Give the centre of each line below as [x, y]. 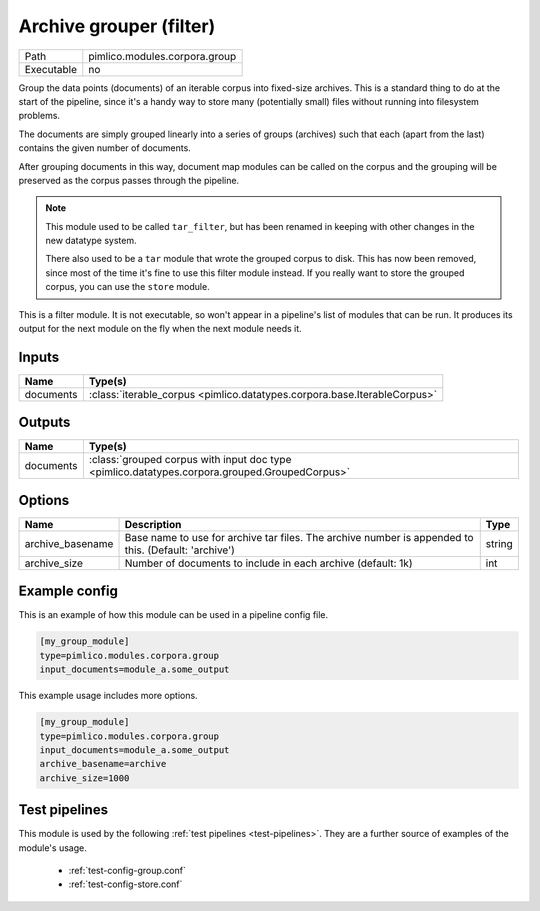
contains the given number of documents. [105, 148]
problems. [39, 116]
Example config [68, 591]
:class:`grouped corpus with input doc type [190, 460]
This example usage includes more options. [108, 696]
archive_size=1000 [84, 778]
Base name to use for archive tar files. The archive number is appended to [299, 537]
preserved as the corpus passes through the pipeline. [129, 180]
